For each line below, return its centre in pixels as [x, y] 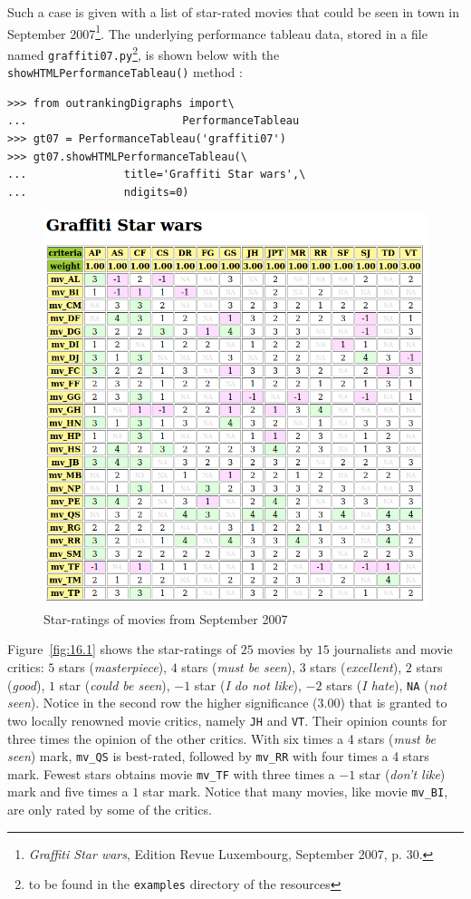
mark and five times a [68, 792]
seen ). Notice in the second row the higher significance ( [163, 703]
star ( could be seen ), [115, 684]
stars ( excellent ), [356, 667]
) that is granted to [394, 703]
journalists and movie [393, 649]
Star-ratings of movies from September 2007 [166, 618]
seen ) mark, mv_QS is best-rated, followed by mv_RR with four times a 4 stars [218, 756]
